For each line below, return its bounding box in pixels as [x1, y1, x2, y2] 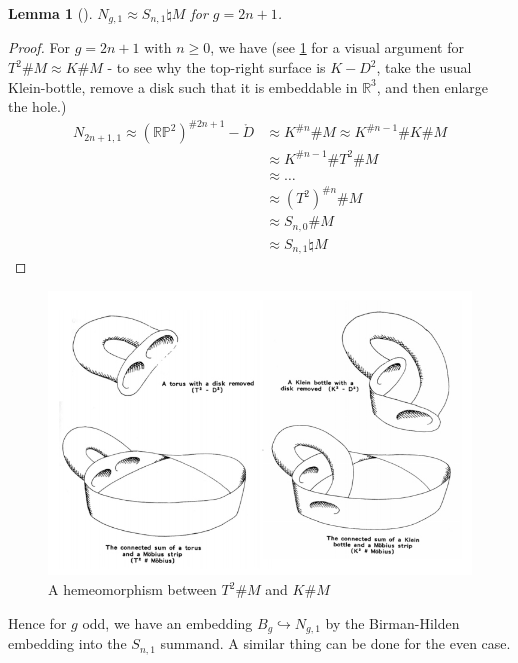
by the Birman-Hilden [325, 612, 460, 633]
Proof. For [8, 37, 71, 58]
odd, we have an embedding [82, 612, 253, 633]
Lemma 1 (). [8, 3, 93, 23]
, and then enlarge [376, 76, 489, 97]
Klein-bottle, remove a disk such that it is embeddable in [8, 76, 358, 97]
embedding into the [8, 633, 127, 654]
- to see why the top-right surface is [107, 57, 326, 78]
